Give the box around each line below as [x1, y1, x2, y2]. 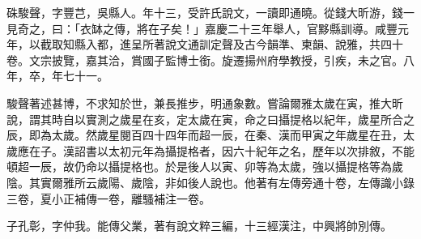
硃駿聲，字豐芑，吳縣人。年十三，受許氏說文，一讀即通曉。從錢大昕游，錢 [6, 4, 403, 20]
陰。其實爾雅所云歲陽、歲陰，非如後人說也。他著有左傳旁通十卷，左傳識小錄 [6, 173, 415, 190]
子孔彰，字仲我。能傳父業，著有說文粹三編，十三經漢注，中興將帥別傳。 [6, 217, 392, 234]
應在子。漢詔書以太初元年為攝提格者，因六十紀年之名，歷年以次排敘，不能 [17, 142, 415, 159]
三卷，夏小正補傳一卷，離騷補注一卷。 [6, 190, 210, 207]
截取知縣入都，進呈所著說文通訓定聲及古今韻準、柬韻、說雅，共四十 [40, 36, 403, 53]
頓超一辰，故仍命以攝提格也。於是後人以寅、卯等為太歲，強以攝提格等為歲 [6, 158, 403, 175]
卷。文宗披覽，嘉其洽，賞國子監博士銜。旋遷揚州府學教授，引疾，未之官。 [6, 51, 403, 68]
